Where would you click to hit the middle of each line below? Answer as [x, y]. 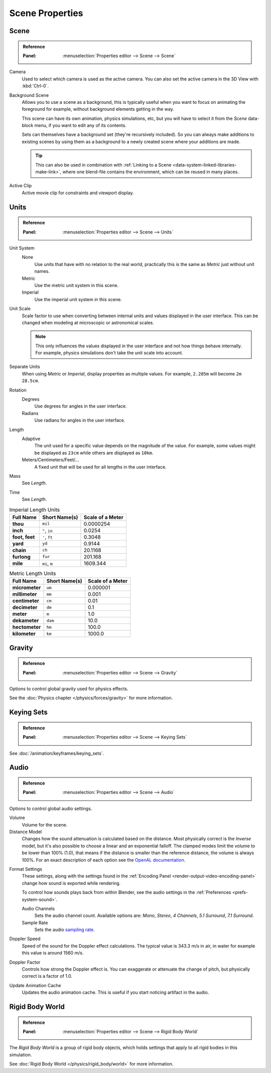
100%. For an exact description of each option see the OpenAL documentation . [104, 860]
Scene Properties [46, 13]
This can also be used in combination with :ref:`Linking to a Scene [103, 165]
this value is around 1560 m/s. [53, 953]
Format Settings [26, 869]
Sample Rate [35, 922]
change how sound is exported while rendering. [71, 883]
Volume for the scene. [45, 825]
